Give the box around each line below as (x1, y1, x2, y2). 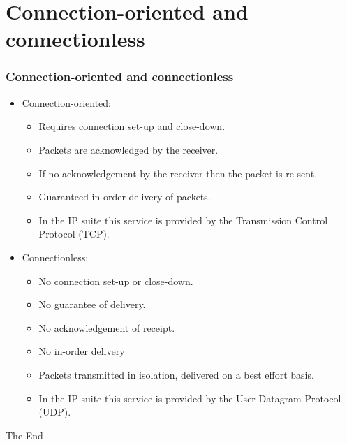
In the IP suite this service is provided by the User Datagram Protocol (38, 391, 341, 405)
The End (6, 428, 43, 442)
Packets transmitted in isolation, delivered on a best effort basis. (38, 367, 314, 381)
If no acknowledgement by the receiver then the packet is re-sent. (38, 166, 318, 180)
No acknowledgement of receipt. (38, 320, 175, 335)
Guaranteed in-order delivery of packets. (38, 189, 211, 204)
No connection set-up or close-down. (38, 273, 193, 288)
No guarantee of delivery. (38, 297, 146, 312)
